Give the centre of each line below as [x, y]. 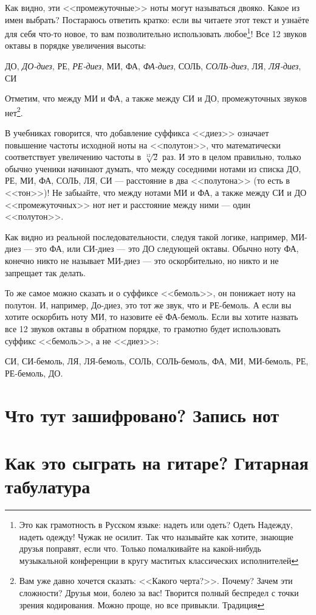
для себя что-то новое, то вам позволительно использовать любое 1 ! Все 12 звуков [156, 33]
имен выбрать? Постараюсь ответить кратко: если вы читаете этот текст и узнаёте [157, 19]
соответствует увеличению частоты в [73, 157]
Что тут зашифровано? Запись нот [142, 415]
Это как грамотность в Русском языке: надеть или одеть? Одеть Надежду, [156, 525]
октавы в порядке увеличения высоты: [76, 45]
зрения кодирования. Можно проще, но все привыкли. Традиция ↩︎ [142, 604]
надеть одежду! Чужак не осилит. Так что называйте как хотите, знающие [156, 536]
